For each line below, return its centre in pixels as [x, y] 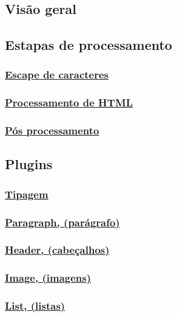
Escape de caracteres [57, 75]
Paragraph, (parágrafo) [62, 222]
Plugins [29, 164]
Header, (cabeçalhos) [57, 250]
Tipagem [27, 194]
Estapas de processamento [88, 45]
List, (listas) [35, 306]
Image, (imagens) [48, 278]
